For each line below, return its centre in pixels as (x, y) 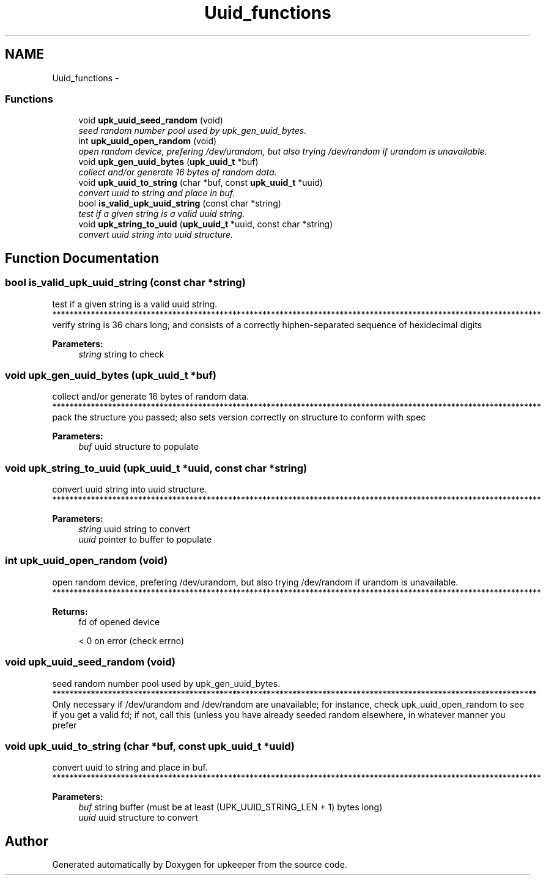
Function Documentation (82, 258)
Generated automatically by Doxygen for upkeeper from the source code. (200, 865)
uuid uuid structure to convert (138, 818)
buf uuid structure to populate (138, 447)
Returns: (70, 611)
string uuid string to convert (135, 529)
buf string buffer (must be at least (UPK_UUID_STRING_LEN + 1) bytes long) (231, 807)
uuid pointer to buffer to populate (145, 540)
